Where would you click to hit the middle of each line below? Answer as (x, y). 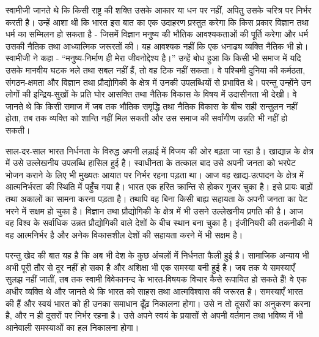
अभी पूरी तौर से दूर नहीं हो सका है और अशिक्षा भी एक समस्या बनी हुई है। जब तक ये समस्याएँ (150, 267)
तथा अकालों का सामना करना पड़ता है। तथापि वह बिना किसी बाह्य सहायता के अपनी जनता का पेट (157, 198)
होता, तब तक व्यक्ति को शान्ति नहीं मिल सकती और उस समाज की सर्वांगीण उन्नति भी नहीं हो (147, 118)
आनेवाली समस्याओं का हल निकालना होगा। (72, 327)
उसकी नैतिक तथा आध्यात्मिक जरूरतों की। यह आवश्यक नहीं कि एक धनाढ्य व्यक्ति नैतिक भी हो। (157, 46)
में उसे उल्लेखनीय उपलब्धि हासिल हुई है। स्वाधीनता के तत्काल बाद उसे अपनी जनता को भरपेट (151, 163)
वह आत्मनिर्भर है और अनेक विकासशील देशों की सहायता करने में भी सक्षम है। (124, 234)
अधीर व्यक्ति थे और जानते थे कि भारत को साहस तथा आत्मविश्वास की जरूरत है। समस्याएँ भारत (154, 291)
